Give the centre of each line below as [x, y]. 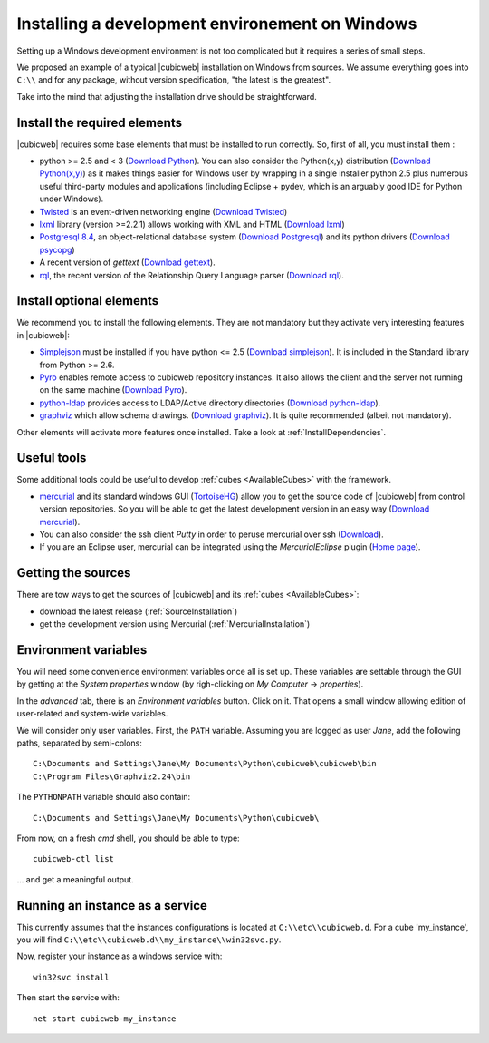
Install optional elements [88, 301]
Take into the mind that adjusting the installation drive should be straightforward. [167, 96]
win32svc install [71, 977]
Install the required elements [100, 122]
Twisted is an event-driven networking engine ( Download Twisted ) [163, 211]
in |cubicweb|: [43, 335]
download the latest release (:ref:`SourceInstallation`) [139, 611]
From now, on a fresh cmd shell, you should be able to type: [128, 838]
